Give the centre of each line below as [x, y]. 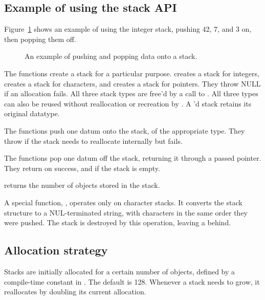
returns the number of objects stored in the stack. [82, 185]
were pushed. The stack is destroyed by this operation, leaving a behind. [118, 222]
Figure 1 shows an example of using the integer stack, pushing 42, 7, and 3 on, [128, 29]
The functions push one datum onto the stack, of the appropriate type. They [125, 130]
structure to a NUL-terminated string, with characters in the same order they [126, 212]
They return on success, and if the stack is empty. [82, 168]
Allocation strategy [56, 250]
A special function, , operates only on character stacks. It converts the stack [123, 202]
